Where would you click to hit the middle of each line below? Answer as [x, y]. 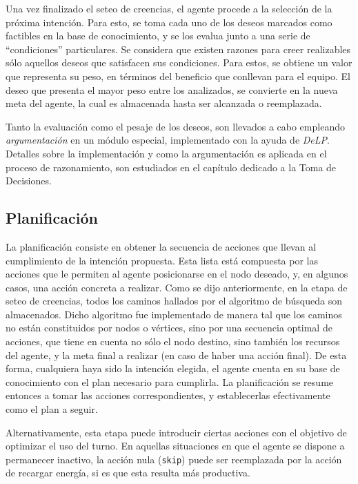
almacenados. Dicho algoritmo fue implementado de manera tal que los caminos [174, 314]
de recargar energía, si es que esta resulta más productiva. [128, 473]
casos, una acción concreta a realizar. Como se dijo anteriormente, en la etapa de [177, 287]
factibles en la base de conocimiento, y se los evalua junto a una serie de [158, 36]
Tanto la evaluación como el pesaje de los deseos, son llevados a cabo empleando [175, 126]
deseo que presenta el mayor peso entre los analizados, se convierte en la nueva [172, 89]
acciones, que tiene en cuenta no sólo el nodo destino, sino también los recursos [173, 341]
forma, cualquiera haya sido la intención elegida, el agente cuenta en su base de [173, 368]
